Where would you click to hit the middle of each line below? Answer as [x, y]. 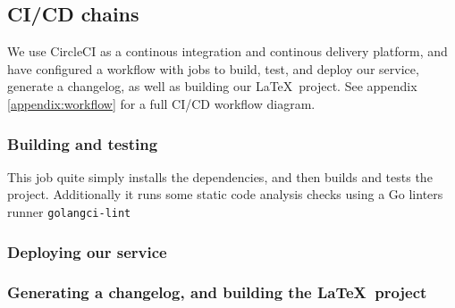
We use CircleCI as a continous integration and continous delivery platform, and [227, 51]
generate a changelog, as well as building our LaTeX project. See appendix [212, 86]
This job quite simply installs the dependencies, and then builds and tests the [220, 176]
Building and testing [83, 143]
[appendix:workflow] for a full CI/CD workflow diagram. [161, 103]
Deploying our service [87, 251]
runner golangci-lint [69, 211]
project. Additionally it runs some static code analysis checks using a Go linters [225, 194]
